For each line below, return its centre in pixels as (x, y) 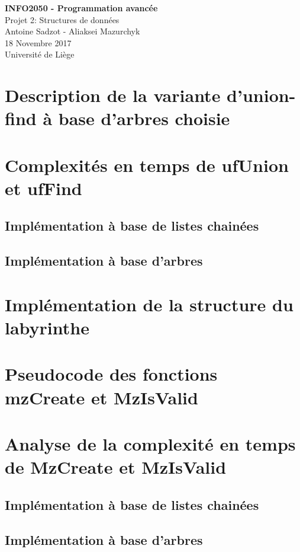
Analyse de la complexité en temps (150, 443)
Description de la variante (113, 95)
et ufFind (43, 188)
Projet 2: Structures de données (62, 19)
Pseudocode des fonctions (111, 374)
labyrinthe (47, 328)
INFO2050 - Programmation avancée (81, 8)
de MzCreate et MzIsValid (116, 467)
